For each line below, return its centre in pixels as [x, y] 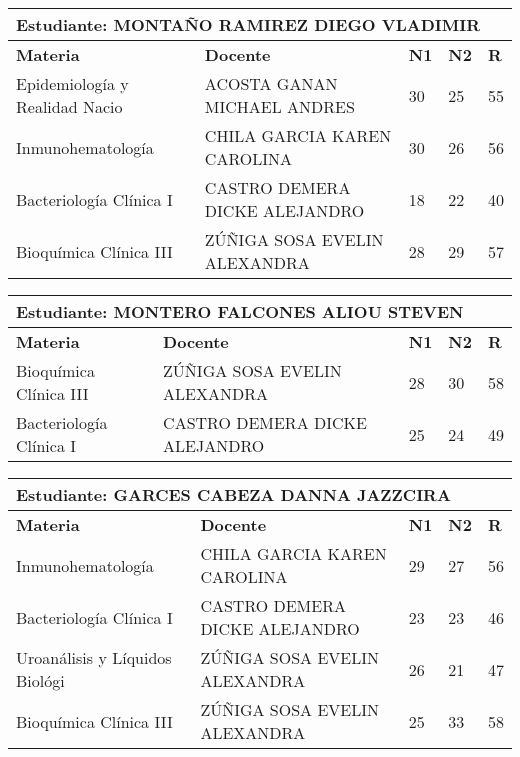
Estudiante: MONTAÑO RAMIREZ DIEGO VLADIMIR [248, 24]
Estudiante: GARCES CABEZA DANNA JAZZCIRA [233, 494]
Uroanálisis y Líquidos [94, 657]
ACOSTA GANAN [271, 83]
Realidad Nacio [69, 106]
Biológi [40, 680]
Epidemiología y [72, 83]
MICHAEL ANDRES [279, 106]
